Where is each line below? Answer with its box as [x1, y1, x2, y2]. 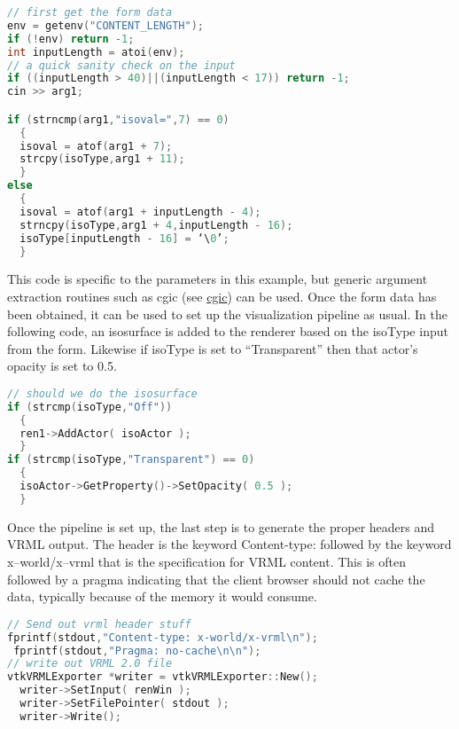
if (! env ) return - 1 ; [7, 32, 135, 45]
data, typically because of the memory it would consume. [7, 587, 317, 606]
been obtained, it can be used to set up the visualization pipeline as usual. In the [7, 304, 448, 323]
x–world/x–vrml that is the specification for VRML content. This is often [7, 553, 406, 571]
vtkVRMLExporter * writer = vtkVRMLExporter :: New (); [7, 670, 318, 684]
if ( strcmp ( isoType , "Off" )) [7, 400, 173, 413]
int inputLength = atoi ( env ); [7, 45, 185, 59]
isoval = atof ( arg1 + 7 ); [19, 139, 173, 153]
